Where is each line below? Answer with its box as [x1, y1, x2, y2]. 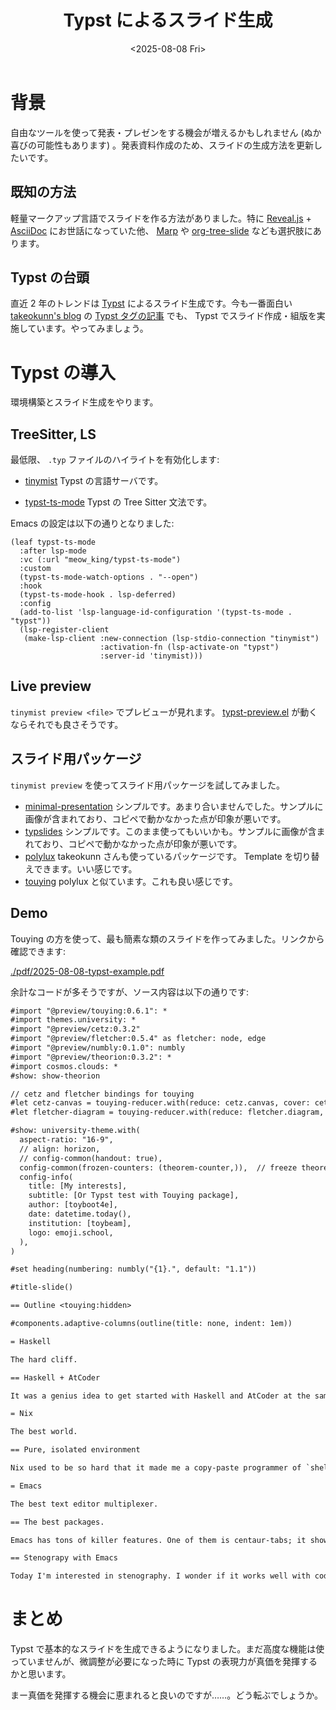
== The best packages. [10, 1517, 105, 1527]
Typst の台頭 [10, 269, 90, 286]
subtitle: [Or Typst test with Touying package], [28, 1191, 240, 1201]
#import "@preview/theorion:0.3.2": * [10, 1052, 172, 1062]
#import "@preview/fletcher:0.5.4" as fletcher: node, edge [10, 1034, 267, 1044]
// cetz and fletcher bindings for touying [10, 1089, 195, 1099]
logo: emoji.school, [28, 1227, 114, 1238]
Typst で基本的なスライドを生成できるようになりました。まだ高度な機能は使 [10, 1643, 325, 1655]
